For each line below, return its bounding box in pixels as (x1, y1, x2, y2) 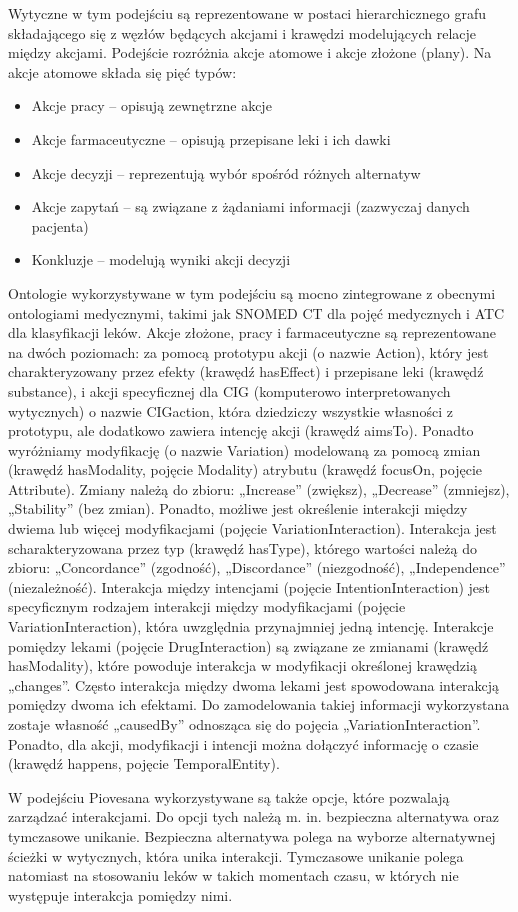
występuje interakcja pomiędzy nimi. (8, 884, 233, 905)
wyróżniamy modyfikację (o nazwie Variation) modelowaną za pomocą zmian (8, 439, 481, 460)
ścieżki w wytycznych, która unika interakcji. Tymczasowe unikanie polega (8, 845, 464, 866)
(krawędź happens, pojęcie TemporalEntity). (8, 753, 280, 774)
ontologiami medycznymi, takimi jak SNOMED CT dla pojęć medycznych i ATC (8, 302, 505, 323)
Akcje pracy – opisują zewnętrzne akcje (31, 95, 272, 116)
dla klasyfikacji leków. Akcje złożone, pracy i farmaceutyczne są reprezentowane (8, 322, 496, 343)
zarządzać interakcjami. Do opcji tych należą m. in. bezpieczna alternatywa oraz (8, 806, 500, 827)
